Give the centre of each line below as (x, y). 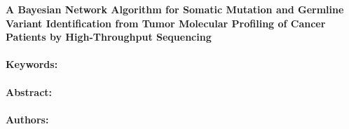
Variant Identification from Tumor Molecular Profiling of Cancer (166, 23)
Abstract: (29, 91)
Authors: (27, 119)
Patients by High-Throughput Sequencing (109, 37)
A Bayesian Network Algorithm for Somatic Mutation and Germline (175, 9)
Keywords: (32, 64)
